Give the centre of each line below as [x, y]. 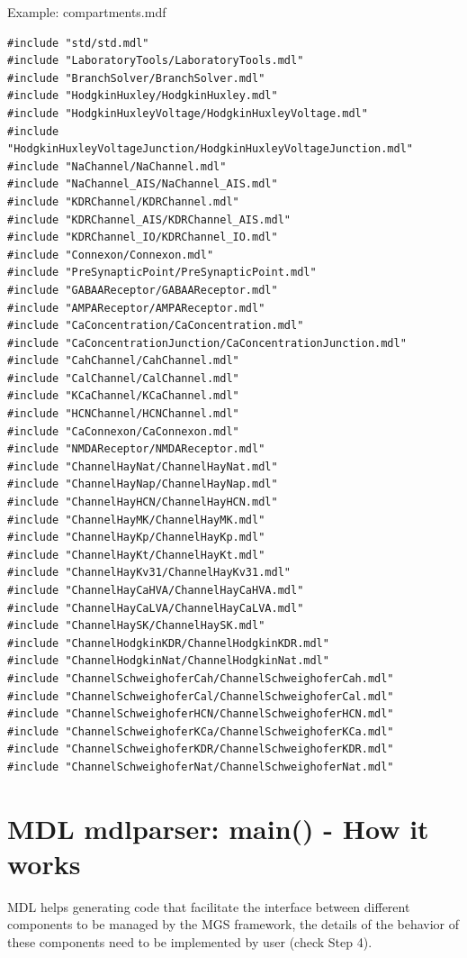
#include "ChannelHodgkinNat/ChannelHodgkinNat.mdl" [168, 661]
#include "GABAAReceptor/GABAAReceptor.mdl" [143, 290]
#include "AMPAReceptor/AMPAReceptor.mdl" [136, 308]
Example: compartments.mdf [87, 12]
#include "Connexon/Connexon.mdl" [111, 255]
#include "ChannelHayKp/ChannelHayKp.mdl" [136, 538]
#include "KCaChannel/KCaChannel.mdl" [123, 396]
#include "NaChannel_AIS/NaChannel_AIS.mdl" [143, 184]
